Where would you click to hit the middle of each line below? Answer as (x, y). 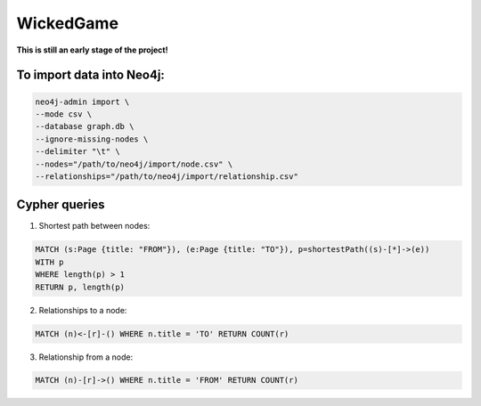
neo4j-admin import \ (82, 101)
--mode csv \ (64, 114)
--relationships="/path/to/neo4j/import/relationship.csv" (167, 176)
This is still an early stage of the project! (92, 50)
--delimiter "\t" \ (77, 152)
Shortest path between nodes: (94, 226)
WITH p (49, 262)
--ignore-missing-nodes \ (92, 139)
